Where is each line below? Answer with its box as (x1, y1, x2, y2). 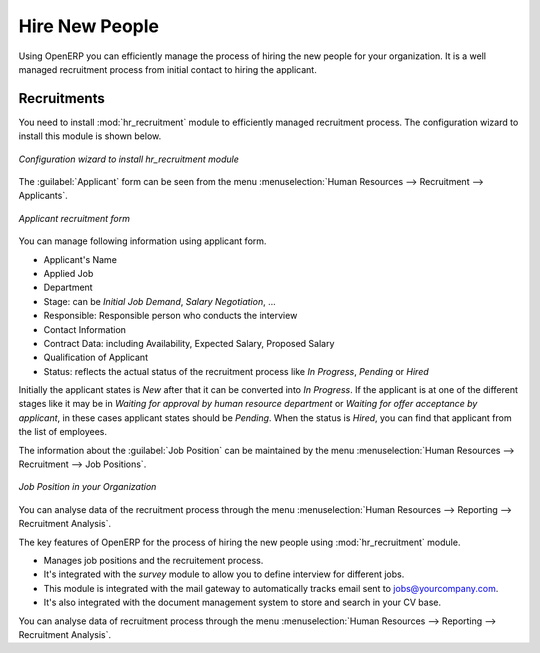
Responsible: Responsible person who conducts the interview (43, 310, 298, 322)
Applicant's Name (43, 253, 117, 265)
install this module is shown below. (18, 130, 162, 142)
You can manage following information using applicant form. (18, 235, 267, 247)
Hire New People (18, 15, 160, 37)
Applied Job (43, 267, 94, 279)
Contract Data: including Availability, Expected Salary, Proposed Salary (43, 337, 335, 349)
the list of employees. (18, 426, 108, 438)
